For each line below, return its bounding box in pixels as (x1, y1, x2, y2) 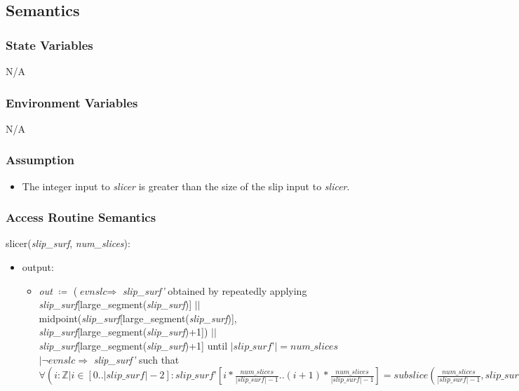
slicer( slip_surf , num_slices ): (6, 236, 130, 251)
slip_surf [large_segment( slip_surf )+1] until (39, 338, 228, 352)
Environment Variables (6, 93, 138, 111)
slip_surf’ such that (93, 352, 180, 366)
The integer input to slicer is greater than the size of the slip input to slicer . (22, 178, 350, 193)
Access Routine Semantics (6, 208, 156, 226)
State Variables (6, 36, 93, 53)
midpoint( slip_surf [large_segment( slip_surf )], (39, 310, 237, 325)
